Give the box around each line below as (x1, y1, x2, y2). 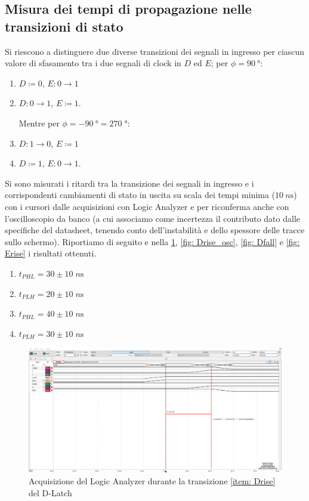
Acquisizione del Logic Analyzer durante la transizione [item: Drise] (29, 474, 276, 487)
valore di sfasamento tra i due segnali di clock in (5, 57, 181, 69)
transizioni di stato (5, 17, 123, 35)
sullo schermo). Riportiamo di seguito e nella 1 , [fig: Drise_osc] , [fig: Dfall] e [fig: (5, 235, 300, 248)
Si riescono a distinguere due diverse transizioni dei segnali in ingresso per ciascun (5, 45, 305, 57)
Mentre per (18, 116, 60, 129)
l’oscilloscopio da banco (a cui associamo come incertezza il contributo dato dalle (5, 212, 301, 224)
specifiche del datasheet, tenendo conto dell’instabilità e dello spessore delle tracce (5, 224, 305, 236)
